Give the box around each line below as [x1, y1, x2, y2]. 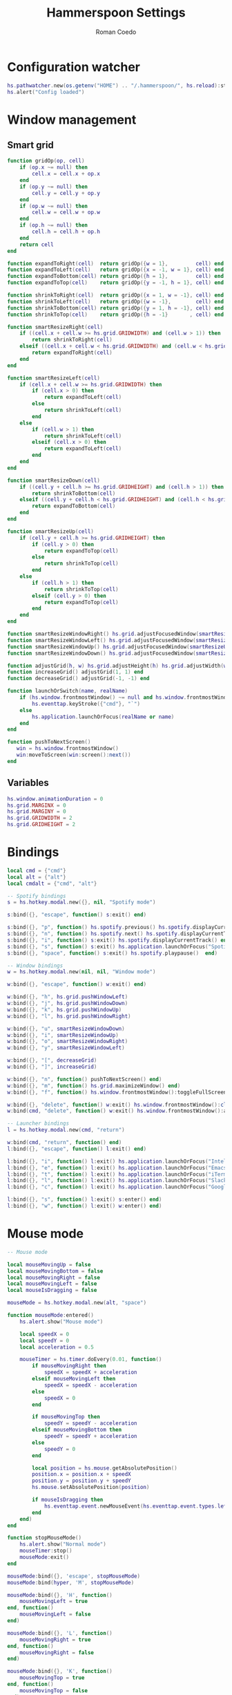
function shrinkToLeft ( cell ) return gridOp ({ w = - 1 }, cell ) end [7, 298, 224, 305]
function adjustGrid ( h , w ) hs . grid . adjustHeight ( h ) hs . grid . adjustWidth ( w [7, 662, 227, 669]
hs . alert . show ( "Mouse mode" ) [19, 1318, 104, 1325]
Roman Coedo [95, 28, 137, 36]
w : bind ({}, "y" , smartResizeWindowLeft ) [7, 1045, 126, 1051]
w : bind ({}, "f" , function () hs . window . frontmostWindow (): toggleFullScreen [7, 1089, 227, 1096]
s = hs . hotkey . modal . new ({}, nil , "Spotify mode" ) [7, 899, 156, 906]
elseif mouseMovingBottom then [32, 1426, 122, 1434]
